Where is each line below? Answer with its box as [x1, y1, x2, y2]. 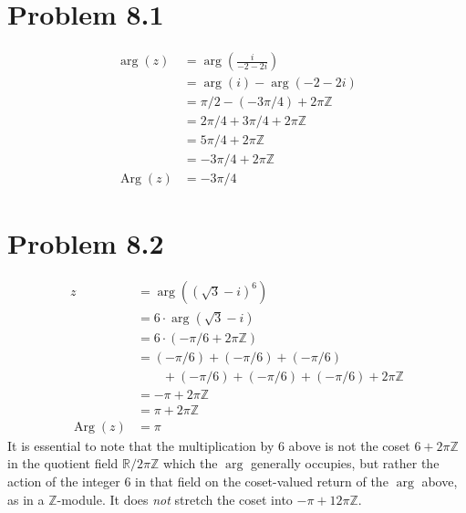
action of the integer [7, 471, 120, 490]
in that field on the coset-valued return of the [135, 471, 388, 490]
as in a [7, 489, 45, 508]
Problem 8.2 [7, 224, 164, 261]
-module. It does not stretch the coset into [57, 489, 293, 508]
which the [162, 454, 218, 473]
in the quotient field [7, 454, 119, 473]
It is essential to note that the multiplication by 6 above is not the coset [7, 435, 410, 455]
